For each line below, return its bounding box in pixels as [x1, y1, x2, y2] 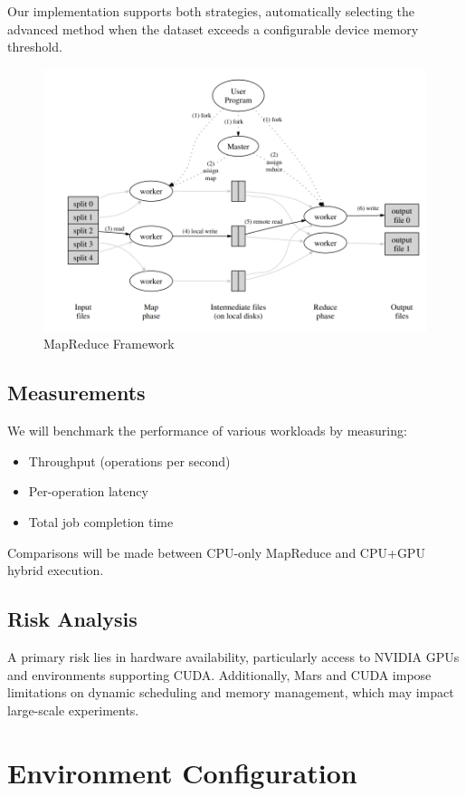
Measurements [7, 379, 146, 407]
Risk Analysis [7, 605, 138, 633]
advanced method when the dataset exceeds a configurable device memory [7, 19, 419, 38]
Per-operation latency [28, 482, 148, 501]
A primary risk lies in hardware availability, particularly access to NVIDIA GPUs [7, 647, 460, 666]
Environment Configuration [7, 753, 357, 791]
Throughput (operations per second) [28, 451, 231, 470]
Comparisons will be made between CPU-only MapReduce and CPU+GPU [7, 542, 425, 561]
